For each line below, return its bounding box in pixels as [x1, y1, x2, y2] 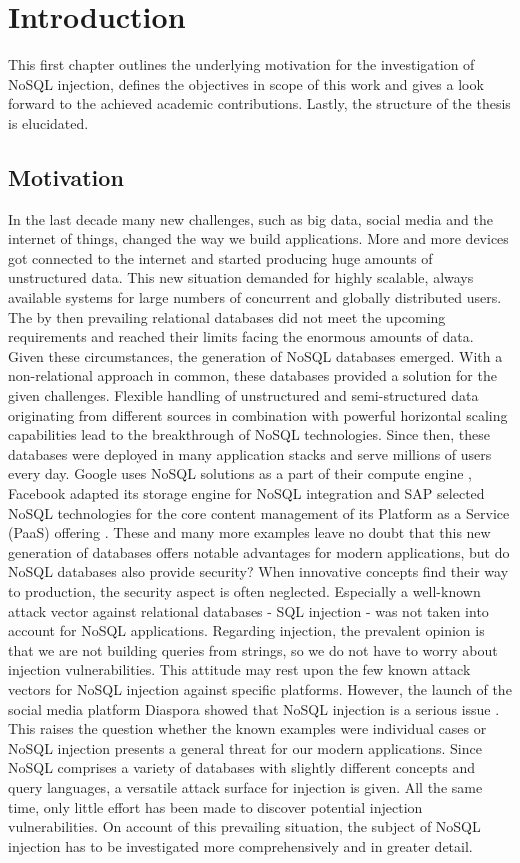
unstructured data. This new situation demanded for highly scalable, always [8, 267, 474, 288]
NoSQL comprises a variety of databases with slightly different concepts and [8, 757, 476, 778]
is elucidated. [8, 112, 89, 133]
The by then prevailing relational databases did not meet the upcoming [8, 306, 446, 327]
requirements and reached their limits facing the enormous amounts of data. [8, 326, 474, 347]
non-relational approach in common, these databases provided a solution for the [8, 365, 497, 386]
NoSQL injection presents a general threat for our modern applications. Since [8, 737, 482, 758]
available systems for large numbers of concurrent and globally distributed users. [8, 287, 502, 308]
